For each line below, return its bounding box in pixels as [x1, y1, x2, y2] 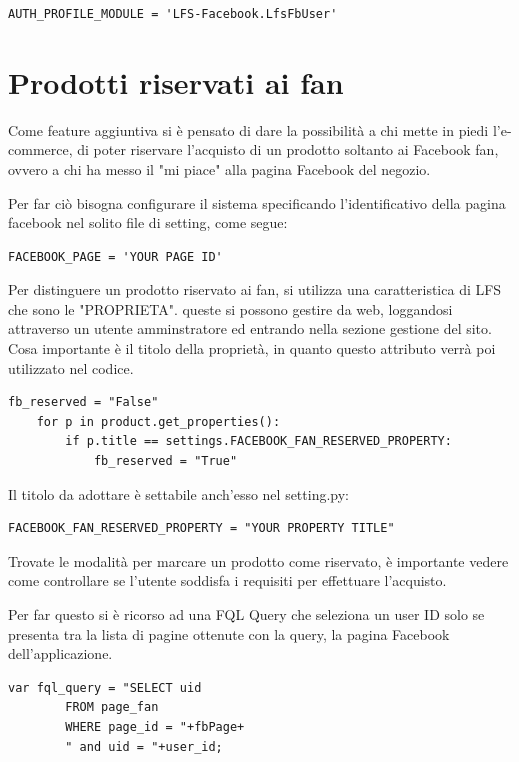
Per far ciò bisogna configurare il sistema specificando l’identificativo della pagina [8, 192, 506, 213]
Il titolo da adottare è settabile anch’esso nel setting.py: [8, 483, 349, 504]
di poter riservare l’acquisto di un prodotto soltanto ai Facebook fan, [77, 139, 499, 160]
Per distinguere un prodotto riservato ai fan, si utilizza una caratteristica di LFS [8, 279, 502, 300]
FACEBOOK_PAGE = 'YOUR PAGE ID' [8, 249, 223, 264]
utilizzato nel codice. [8, 357, 134, 378]
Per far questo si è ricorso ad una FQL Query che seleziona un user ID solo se [8, 604, 485, 624]
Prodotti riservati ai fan [8, 61, 344, 102]
